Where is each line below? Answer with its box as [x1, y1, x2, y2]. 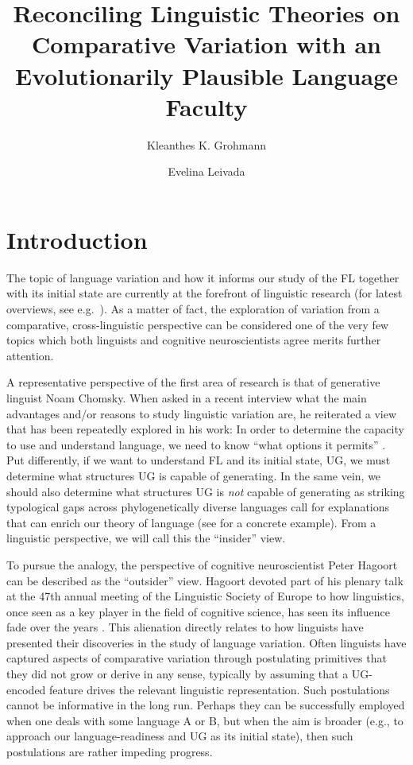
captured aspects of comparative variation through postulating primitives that [6, 650, 387, 666]
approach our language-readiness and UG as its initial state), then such [6, 728, 353, 744]
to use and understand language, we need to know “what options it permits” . [6, 436, 386, 452]
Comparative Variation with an [32, 28, 381, 60]
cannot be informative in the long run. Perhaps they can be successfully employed [6, 697, 405, 713]
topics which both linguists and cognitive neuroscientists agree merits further [6, 332, 381, 348]
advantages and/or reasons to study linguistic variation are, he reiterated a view [6, 405, 397, 421]
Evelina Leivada [168, 163, 245, 180]
